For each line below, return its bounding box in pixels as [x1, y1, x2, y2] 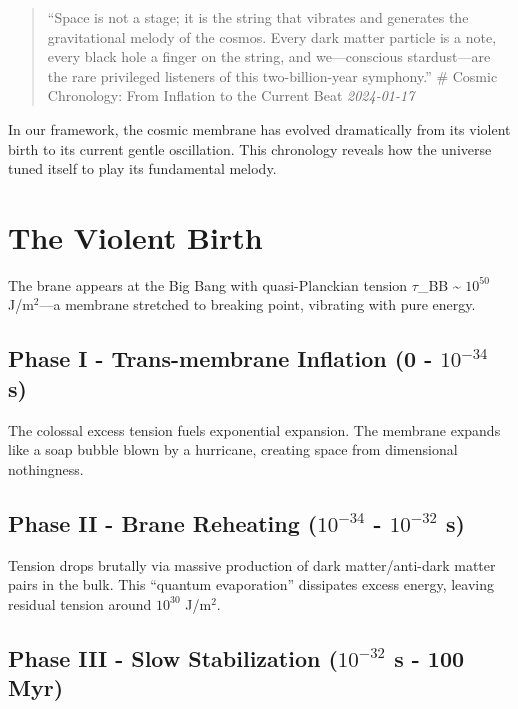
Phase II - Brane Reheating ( [8, 507, 318, 538]
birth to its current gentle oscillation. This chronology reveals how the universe [8, 138, 492, 159]
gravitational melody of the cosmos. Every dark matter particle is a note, [47, 26, 497, 47]
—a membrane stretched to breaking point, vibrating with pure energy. [39, 294, 476, 315]
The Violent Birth [8, 216, 263, 257]
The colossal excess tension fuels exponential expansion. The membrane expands [8, 419, 501, 440]
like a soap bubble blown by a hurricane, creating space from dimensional [8, 439, 458, 460]
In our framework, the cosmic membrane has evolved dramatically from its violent [8, 118, 511, 139]
